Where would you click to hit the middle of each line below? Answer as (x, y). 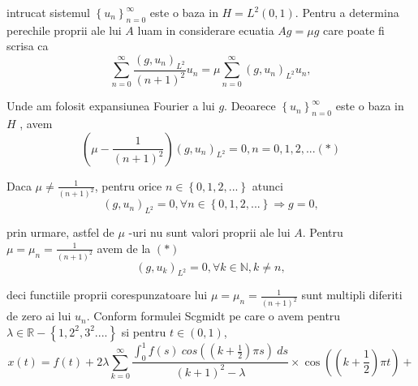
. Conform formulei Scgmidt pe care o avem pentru (213, 316)
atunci (267, 185)
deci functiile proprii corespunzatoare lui (107, 295)
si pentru (144, 331)
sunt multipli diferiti (352, 295)
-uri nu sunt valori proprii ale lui (209, 232)
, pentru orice (128, 185)
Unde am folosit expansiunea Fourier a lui (111, 106)
